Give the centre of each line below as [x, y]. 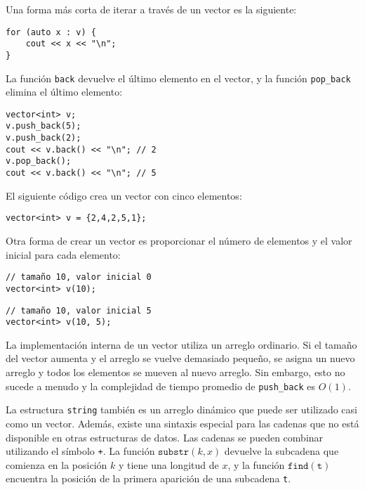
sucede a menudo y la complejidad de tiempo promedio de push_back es [161, 386]
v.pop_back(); [39, 161]
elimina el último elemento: [64, 92]
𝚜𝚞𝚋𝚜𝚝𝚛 [174, 452]
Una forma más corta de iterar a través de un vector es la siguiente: [151, 9]
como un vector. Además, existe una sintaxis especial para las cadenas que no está [182, 423]
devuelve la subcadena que [281, 451]
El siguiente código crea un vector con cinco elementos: [124, 195]
